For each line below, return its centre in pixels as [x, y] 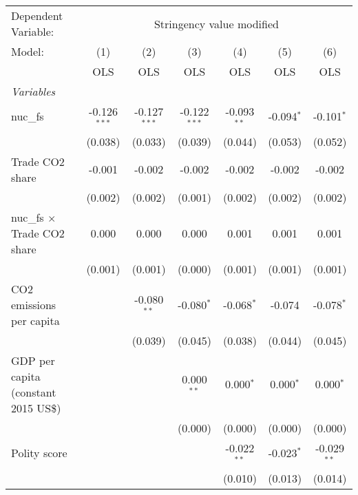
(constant [34, 392]
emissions [34, 304]
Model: [28, 51]
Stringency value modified [216, 23]
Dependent [37, 15]
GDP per [33, 360]
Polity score [39, 453]
